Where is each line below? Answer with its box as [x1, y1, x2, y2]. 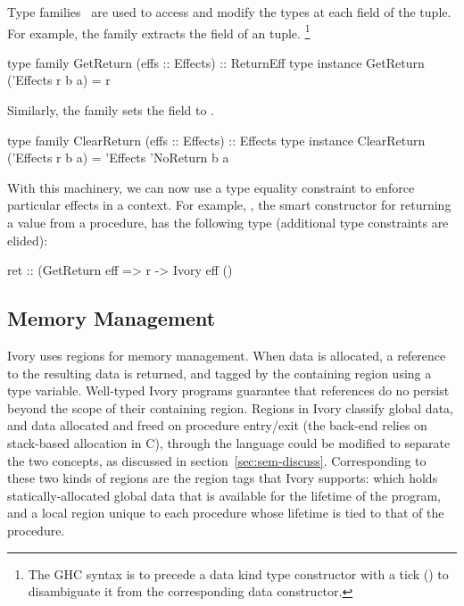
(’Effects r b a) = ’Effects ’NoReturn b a [7, 148, 229, 167]
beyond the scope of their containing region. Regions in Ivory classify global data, [7, 398, 453, 417]
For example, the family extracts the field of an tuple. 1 [7, 21, 311, 42]
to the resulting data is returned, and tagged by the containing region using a [7, 363, 432, 382]
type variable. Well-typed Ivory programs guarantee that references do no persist [7, 381, 450, 400]
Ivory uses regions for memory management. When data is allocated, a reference [7, 345, 446, 364]
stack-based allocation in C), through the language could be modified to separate [7, 433, 451, 452]
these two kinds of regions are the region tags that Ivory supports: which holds [7, 469, 438, 487]
